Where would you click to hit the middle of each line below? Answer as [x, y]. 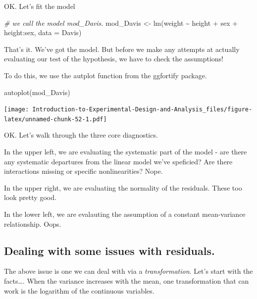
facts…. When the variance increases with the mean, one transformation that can [127, 281]
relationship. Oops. [33, 224]
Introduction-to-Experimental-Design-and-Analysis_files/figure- [142, 110]
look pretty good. [30, 197]
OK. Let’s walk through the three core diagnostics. [81, 135]
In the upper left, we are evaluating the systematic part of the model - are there [126, 152]
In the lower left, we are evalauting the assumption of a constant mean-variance [125, 214]
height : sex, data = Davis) [43, 32]
